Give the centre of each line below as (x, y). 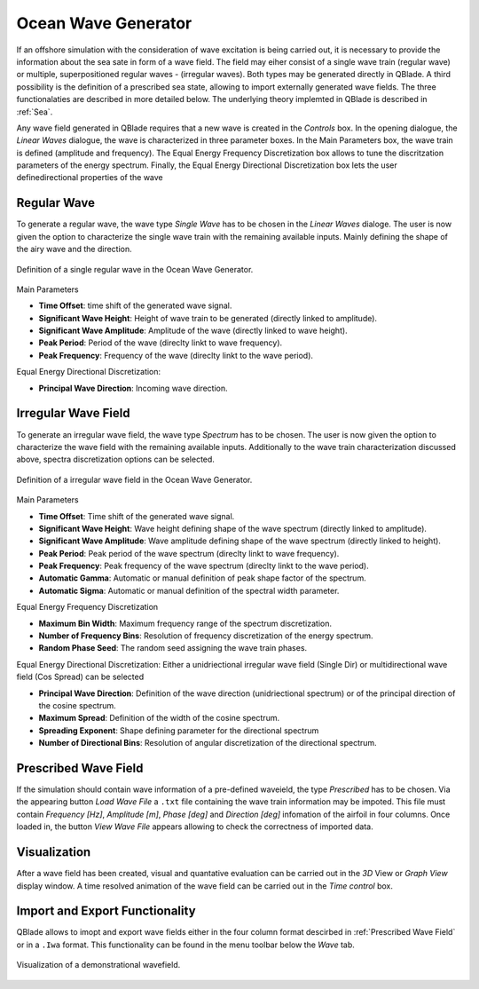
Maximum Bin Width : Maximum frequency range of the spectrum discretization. (185, 623)
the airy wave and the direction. (74, 249)
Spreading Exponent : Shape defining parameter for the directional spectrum (179, 730)
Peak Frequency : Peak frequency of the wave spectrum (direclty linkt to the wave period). (204, 566)
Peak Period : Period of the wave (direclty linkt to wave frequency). (161, 343)
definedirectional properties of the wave (90, 178)
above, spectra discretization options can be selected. (115, 459)
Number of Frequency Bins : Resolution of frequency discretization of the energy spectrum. (206, 636)
